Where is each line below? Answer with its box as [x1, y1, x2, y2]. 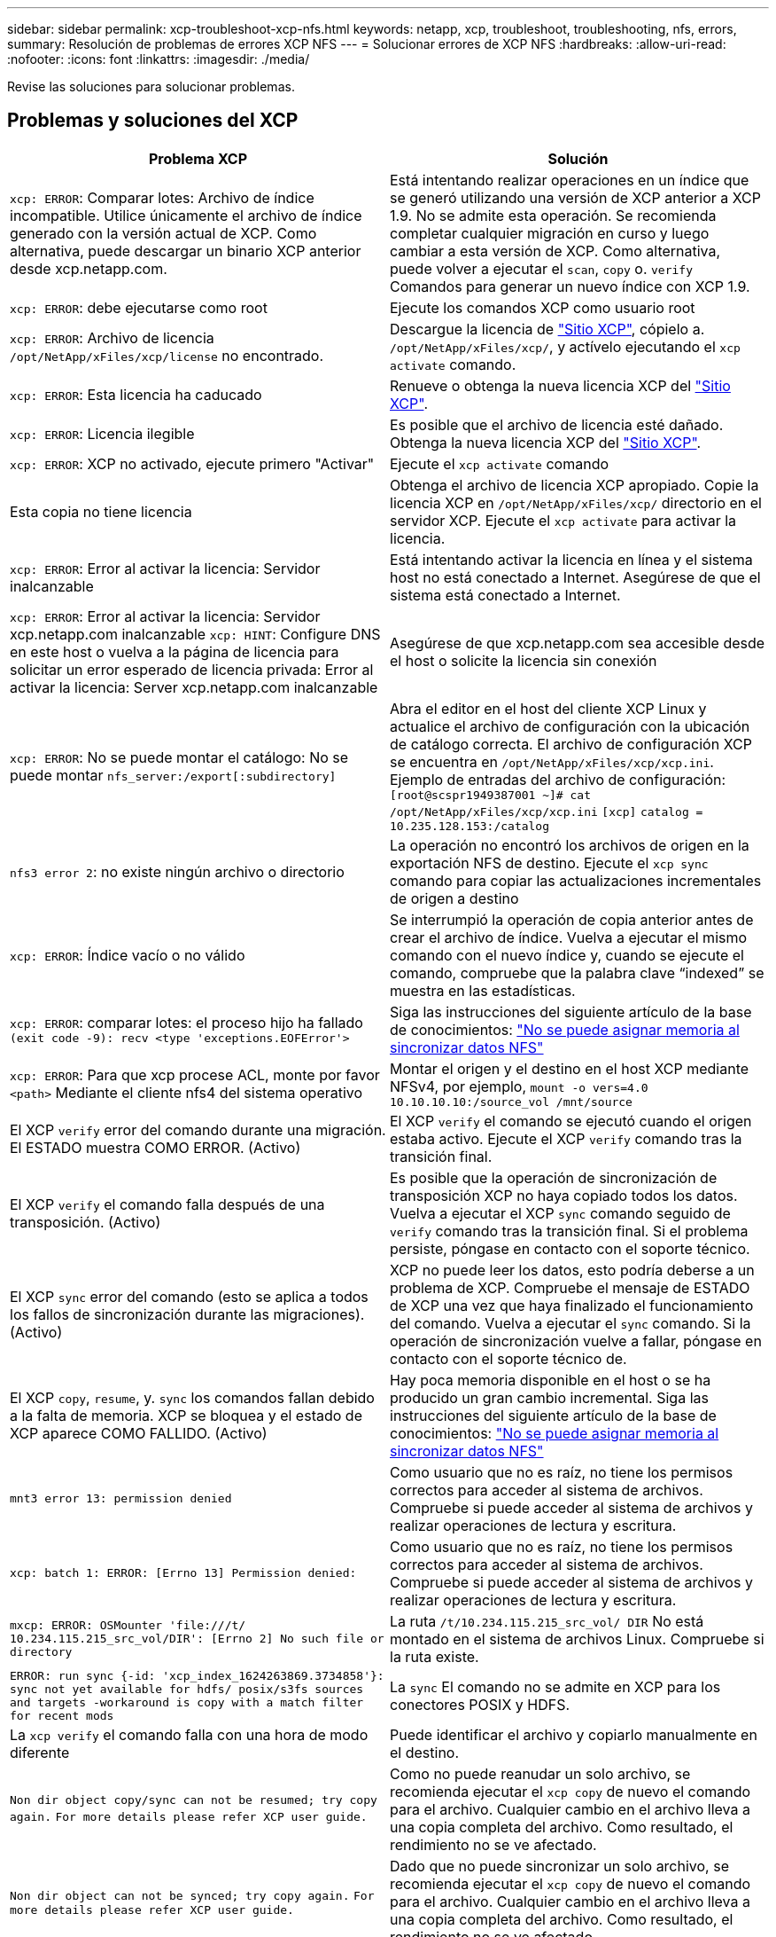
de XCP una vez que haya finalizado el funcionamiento [390, 1296, 754, 1314]
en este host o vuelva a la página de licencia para [10, 642, 339, 661]
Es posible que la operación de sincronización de [390, 1168, 718, 1187]
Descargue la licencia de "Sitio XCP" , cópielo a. [390, 319, 705, 338]
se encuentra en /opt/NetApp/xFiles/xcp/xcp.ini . [390, 752, 714, 771]
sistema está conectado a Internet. [390, 585, 621, 604]
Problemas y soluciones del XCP [7, 109, 299, 132]
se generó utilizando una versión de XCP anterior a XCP [390, 188, 761, 207]
